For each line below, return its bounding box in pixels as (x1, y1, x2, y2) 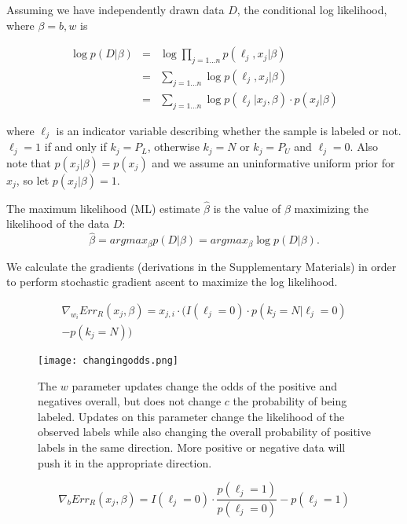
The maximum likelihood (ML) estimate (6, 200, 200, 216)
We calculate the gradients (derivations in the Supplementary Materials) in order (6, 258, 397, 274)
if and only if (44, 138, 107, 155)
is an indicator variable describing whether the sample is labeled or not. (56, 122, 401, 138)
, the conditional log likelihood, (236, 2, 387, 17)
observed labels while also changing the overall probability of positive (38, 423, 371, 440)
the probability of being (233, 393, 347, 409)
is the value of (213, 200, 281, 216)
